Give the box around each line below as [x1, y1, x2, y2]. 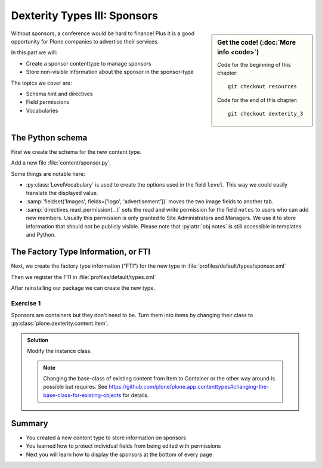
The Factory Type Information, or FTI [11, 247, 151, 257]
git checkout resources [227, 83, 298, 90]
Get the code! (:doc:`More [217, 38, 296, 47]
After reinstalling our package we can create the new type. [11, 284, 155, 292]
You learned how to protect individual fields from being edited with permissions [26, 442, 221, 450]
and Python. [26, 231, 56, 238]
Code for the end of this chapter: [217, 96, 298, 104]
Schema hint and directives [26, 90, 93, 97]
